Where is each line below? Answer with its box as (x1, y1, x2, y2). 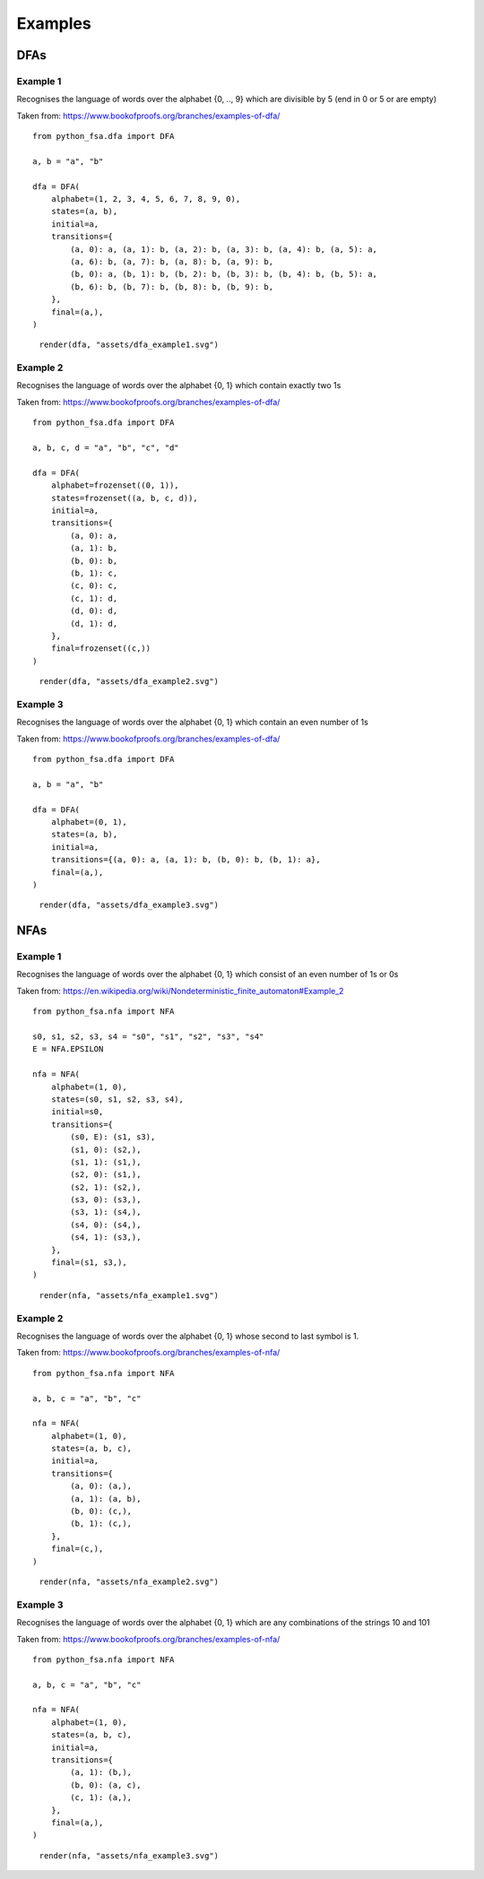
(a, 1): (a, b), (70, 1494, 142, 1503)
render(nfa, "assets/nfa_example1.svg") (39, 1290, 220, 1300)
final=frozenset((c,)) (50, 644, 151, 654)
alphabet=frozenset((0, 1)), (50, 481, 179, 490)
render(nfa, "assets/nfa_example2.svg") (39, 1577, 220, 1587)
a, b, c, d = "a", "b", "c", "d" (32, 443, 179, 453)
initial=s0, (50, 1107, 104, 1117)
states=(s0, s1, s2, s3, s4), (50, 1094, 184, 1104)
